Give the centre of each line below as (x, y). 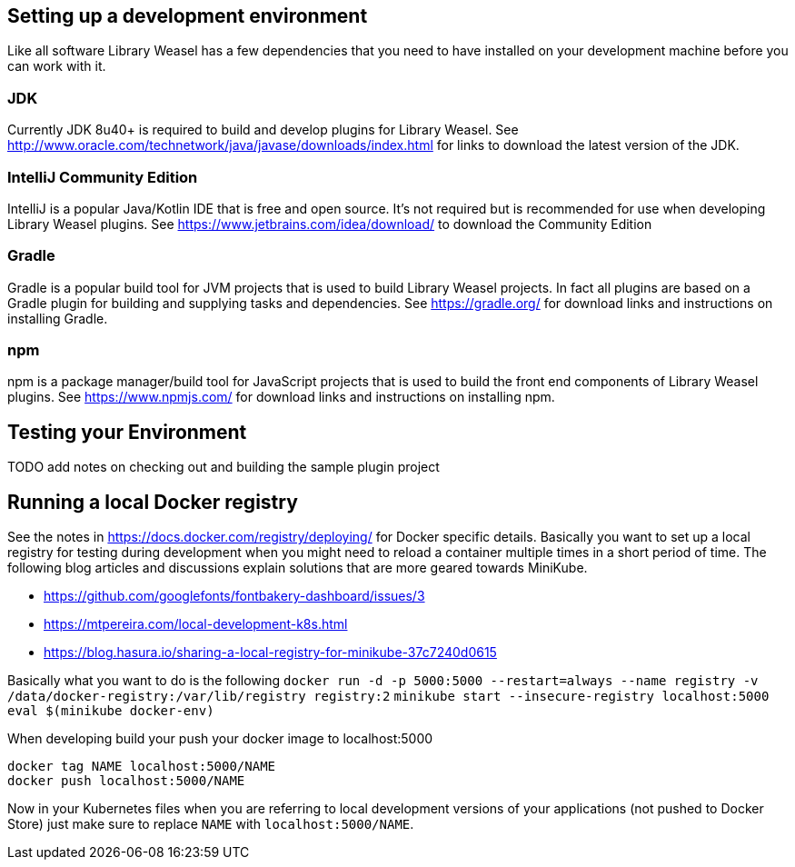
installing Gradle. (58, 318)
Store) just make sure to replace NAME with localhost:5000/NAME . (211, 824)
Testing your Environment (127, 432)
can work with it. (57, 66)
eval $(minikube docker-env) (111, 711)
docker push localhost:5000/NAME (126, 781)
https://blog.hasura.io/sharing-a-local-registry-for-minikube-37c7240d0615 (270, 653)
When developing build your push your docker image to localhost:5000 (220, 739)
